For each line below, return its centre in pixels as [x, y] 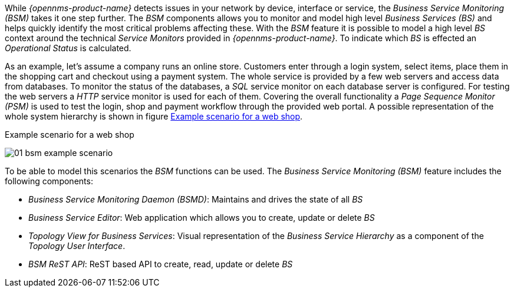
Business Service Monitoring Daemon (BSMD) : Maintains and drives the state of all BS [196, 199]
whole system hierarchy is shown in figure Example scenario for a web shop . [154, 116]
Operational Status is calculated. [68, 48]
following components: [49, 181]
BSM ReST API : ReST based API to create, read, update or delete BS [161, 264]
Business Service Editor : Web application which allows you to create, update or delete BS [202, 218]
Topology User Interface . [77, 246]
